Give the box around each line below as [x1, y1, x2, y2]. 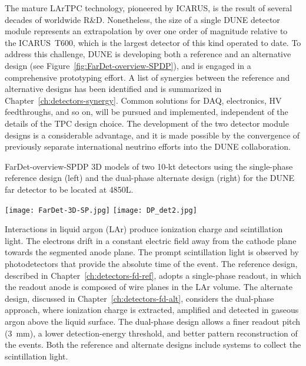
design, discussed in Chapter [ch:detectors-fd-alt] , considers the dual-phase [5, 292, 274, 304]
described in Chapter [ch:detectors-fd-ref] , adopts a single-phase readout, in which [5, 269, 301, 281]
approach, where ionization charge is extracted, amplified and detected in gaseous [5, 304, 299, 316]
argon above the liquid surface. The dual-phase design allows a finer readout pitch [5, 315, 301, 327]
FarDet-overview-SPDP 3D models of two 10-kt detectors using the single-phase [5, 160, 293, 172]
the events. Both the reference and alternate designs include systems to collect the [5, 338, 301, 351]
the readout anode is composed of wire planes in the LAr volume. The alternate [5, 281, 293, 293]
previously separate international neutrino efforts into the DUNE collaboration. [5, 140, 291, 153]
